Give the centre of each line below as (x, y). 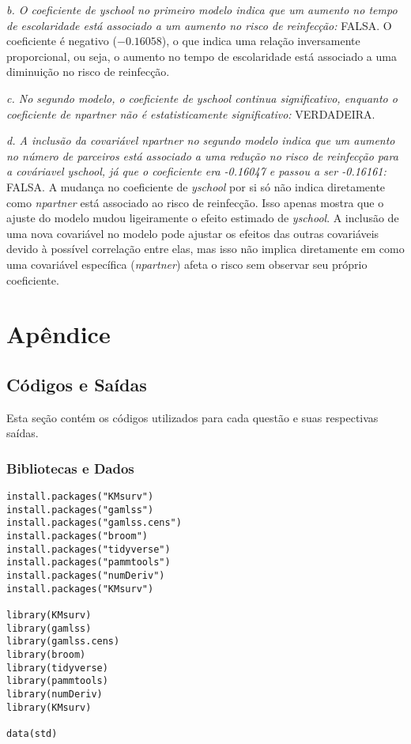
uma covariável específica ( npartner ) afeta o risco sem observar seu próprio (187, 264)
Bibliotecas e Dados (70, 468)
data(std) (32, 733)
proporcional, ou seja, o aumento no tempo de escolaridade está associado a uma (202, 56)
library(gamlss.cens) (63, 642)
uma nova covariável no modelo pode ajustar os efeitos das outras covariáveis (193, 233)
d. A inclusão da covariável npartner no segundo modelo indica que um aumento (201, 140)
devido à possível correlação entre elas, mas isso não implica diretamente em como (205, 249)
